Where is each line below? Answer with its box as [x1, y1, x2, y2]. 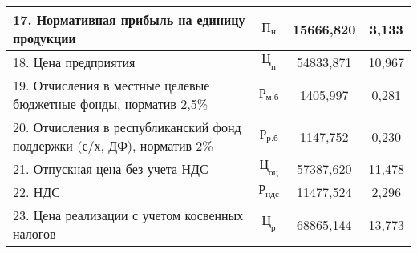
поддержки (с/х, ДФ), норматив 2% [13, 136, 213, 155]
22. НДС [13, 183, 60, 201]
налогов [13, 224, 56, 243]
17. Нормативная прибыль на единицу [13, 10, 245, 29]
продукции [13, 29, 76, 47]
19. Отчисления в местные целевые [13, 76, 210, 94]
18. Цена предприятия [13, 53, 136, 71]
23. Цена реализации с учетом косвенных [13, 206, 244, 224]
